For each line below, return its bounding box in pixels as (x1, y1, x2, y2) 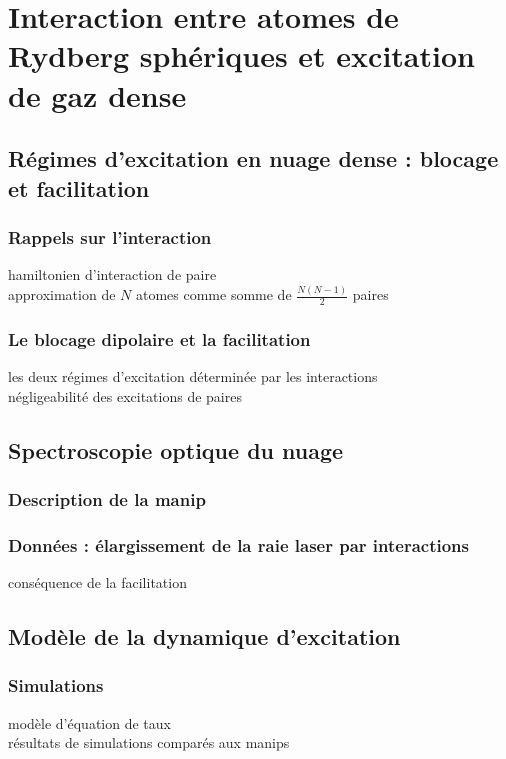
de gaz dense (8, 74, 187, 115)
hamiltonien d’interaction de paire (8, 264, 217, 285)
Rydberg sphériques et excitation (8, 35, 475, 76)
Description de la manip (8, 486, 206, 511)
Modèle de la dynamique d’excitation (8, 621, 401, 652)
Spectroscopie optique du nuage (8, 434, 344, 465)
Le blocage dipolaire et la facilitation (8, 326, 311, 351)
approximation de (8, 284, 116, 305)
